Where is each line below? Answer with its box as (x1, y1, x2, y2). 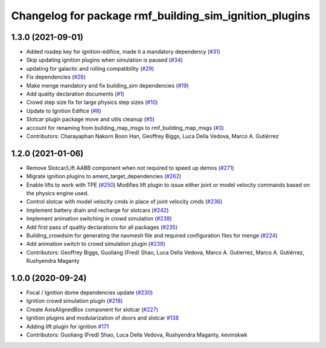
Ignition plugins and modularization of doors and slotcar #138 (26, 314, 179, 321)
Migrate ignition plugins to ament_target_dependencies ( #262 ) (26, 173, 182, 180)
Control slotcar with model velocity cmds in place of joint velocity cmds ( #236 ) (26, 198, 223, 205)
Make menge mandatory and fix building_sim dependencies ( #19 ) (26, 82, 190, 89)
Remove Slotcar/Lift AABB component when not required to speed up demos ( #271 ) (26, 164, 235, 172)
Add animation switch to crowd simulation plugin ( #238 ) (26, 240, 166, 248)
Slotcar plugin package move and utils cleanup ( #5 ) (26, 115, 155, 123)
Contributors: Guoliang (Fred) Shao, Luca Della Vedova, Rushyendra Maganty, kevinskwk (26, 331, 248, 338)
